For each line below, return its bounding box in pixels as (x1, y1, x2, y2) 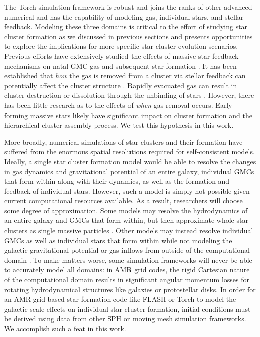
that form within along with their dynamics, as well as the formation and (4, 176, 230, 186)
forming (4, 109, 28, 120)
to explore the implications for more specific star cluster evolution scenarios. (4, 41, 238, 51)
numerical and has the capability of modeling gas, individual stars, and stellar (4, 11, 244, 22)
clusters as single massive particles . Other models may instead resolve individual (4, 225, 253, 236)
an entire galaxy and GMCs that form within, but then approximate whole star (4, 215, 248, 226)
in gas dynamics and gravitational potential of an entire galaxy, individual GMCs (4, 166, 254, 176)
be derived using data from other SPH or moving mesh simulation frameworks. (4, 313, 246, 324)
